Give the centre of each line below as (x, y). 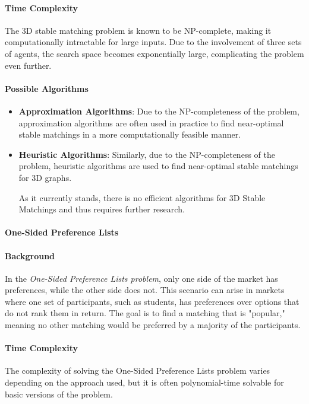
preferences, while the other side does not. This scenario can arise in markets (145, 290)
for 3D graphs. (45, 177)
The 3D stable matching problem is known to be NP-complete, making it (138, 30)
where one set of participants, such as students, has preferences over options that (152, 301)
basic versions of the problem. (59, 394)
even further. (28, 65)
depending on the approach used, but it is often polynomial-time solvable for (144, 382)
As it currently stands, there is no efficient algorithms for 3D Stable (142, 197)
